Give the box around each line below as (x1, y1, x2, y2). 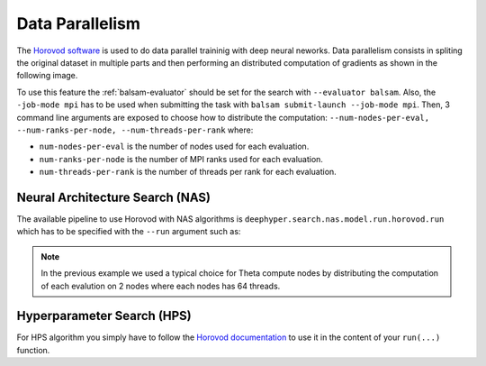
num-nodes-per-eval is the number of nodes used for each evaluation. (39, 141, 310, 152)
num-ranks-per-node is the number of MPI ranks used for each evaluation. (39, 153, 324, 164)
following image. (16, 70, 78, 81)
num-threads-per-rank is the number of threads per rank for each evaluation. (39, 167, 337, 178)
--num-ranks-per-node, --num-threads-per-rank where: (16, 124, 254, 135)
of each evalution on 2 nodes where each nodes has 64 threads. (40, 280, 281, 291)
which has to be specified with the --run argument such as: (16, 226, 241, 237)
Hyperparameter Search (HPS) (16, 308, 193, 324)
